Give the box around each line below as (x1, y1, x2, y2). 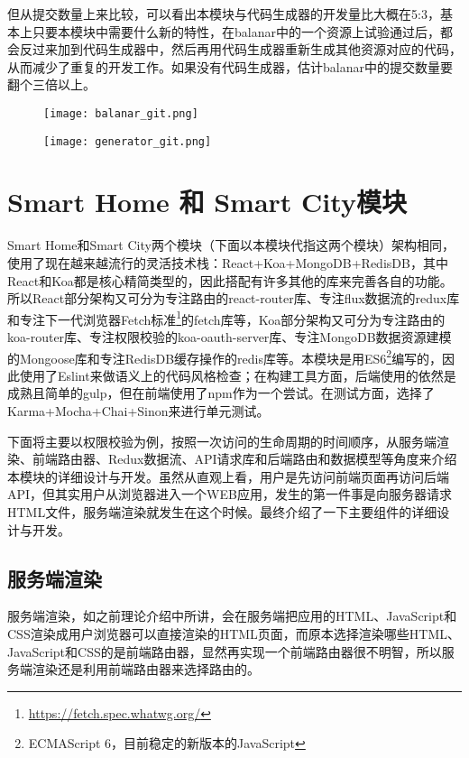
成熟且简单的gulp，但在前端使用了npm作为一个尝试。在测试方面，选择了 (7, 384, 435, 402)
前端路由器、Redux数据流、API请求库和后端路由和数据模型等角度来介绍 (32, 449, 457, 468)
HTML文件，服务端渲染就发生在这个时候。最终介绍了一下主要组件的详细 (7, 503, 437, 522)
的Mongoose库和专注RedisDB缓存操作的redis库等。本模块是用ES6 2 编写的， (7, 346, 443, 367)
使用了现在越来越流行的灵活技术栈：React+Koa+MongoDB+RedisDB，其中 (7, 254, 448, 272)
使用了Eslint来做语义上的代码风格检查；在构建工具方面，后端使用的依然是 (19, 365, 456, 384)
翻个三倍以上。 (7, 75, 96, 94)
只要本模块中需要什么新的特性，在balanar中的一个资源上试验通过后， (32, 22, 440, 41)
